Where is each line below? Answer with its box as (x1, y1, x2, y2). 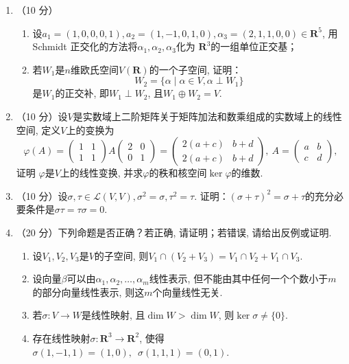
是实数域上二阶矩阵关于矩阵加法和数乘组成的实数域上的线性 (73, 109, 342, 123)
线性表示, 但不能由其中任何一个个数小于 (149, 271, 328, 286)
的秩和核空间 (149, 166, 207, 180)
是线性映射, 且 (81, 308, 145, 322)
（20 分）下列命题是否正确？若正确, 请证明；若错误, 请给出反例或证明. (16, 225, 332, 239)
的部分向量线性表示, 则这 (32, 284, 145, 299)
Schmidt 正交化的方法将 (32, 39, 138, 54)
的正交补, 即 (55, 86, 110, 100)
